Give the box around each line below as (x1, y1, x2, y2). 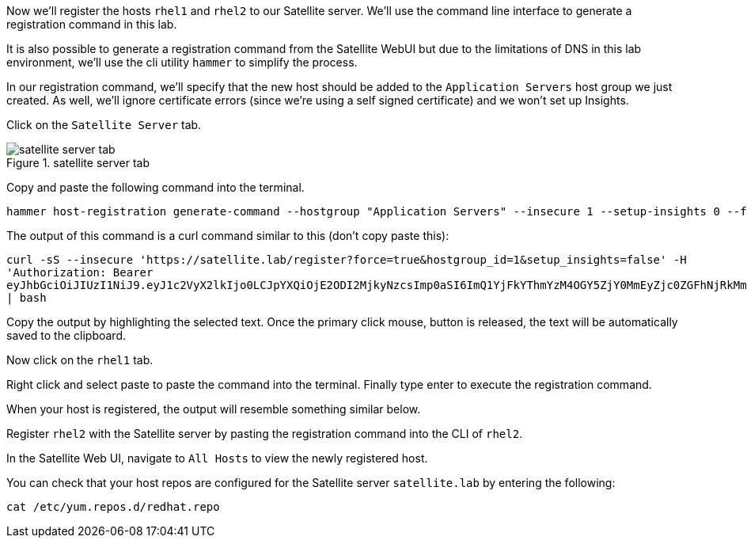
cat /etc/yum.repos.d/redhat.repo (6, 500, 220, 513)
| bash (6, 291, 47, 304)
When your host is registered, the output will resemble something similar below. (6, 402, 421, 416)
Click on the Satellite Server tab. (6, 118, 202, 131)
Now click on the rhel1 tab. (6, 353, 154, 367)
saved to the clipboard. (6, 329, 127, 342)
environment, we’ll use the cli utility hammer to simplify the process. (6, 55, 358, 69)
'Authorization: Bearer (6, 266, 154, 279)
